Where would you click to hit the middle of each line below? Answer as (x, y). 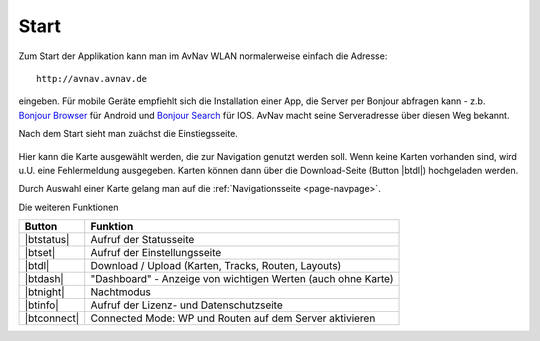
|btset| (40, 253)
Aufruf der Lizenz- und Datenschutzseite (187, 305)
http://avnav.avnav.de (92, 78)
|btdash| (44, 279)
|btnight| (44, 292)
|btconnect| (52, 318)
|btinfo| (41, 305)
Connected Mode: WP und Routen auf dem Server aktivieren (233, 318)
